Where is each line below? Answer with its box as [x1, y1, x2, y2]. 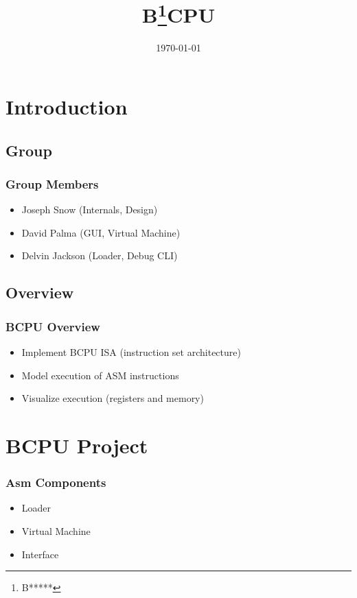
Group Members [5, 175, 99, 192]
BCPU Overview [5, 318, 100, 335]
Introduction [5, 93, 128, 121]
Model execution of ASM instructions [21, 368, 179, 382]
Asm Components [5, 474, 106, 491]
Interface [21, 547, 59, 561]
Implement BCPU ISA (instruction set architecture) [21, 345, 241, 359]
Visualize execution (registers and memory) [21, 391, 204, 405]
